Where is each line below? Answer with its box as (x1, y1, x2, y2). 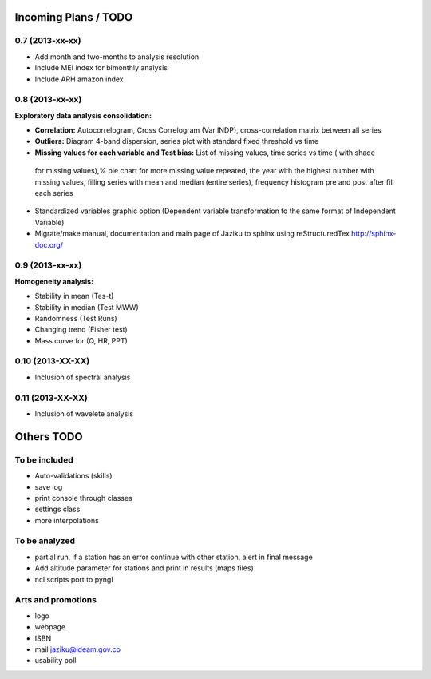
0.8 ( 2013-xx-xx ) (14, 94, 82, 105)
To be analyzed (14, 535, 76, 546)
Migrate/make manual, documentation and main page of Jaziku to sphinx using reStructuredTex (34, 228, 350, 239)
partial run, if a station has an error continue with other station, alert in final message (34, 552, 313, 562)
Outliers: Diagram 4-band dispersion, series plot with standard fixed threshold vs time (34, 137, 319, 146)
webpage (34, 622, 66, 632)
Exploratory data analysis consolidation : (14, 110, 152, 120)
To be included (14, 454, 73, 465)
